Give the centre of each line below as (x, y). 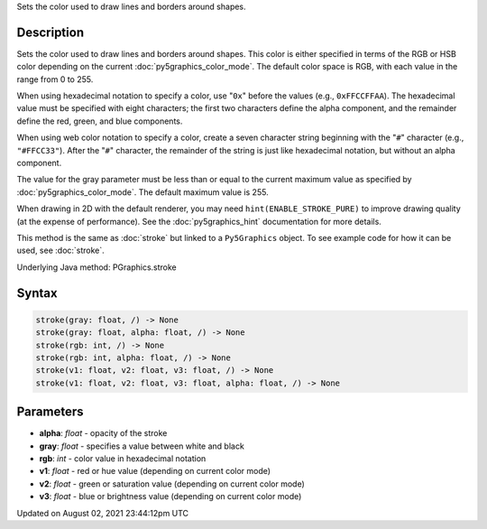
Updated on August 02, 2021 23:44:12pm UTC (103, 513)
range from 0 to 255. (55, 79)
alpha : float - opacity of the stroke (103, 433)
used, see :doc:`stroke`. (61, 251)
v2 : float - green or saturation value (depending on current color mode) (172, 484)
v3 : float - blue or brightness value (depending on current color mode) (170, 497)
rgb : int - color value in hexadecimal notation (123, 459)
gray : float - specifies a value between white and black (142, 446)
